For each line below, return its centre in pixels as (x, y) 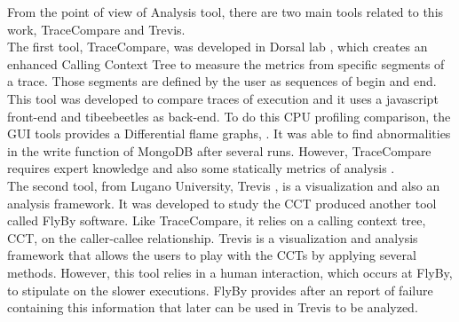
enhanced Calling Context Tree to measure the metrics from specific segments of (226, 63)
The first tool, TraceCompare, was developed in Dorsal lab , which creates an (218, 47)
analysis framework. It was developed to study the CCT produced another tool (222, 203)
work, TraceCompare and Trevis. (96, 29)
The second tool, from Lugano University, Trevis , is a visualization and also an (224, 185)
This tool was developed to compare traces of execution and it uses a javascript (223, 98)
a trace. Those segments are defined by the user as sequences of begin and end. (222, 81)
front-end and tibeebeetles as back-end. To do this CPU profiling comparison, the (229, 116)
